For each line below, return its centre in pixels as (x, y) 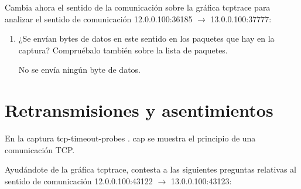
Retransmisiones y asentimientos (139, 110)
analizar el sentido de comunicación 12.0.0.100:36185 (99, 18)
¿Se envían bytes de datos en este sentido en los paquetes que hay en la (146, 38)
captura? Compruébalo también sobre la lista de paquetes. (123, 50)
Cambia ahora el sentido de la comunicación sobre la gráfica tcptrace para (138, 7)
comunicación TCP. (40, 149)
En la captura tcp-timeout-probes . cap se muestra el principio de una (130, 138)
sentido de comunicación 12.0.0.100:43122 (79, 180)
